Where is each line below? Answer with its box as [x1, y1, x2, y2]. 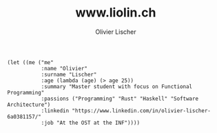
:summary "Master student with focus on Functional [41, 83, 193, 90]
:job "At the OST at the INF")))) [41, 119, 140, 126]
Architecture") [7, 101, 51, 108]
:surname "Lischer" [41, 71, 97, 78]
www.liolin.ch [75, 5, 156, 21]
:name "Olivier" [41, 65, 88, 72]
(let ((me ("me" [7, 59, 54, 66]
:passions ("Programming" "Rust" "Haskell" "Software [41, 95, 198, 102]
